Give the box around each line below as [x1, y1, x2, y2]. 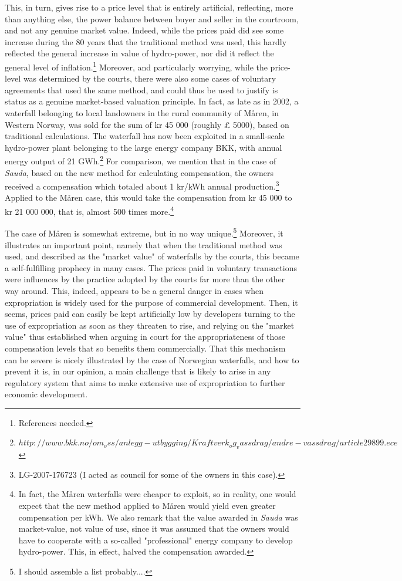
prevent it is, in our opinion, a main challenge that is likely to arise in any [5, 365, 271, 377]
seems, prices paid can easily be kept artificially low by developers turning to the [5, 308, 295, 320]
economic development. [5, 388, 88, 400]
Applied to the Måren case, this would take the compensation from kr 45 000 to [5, 191, 292, 204]
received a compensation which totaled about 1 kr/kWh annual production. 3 [5, 178, 279, 192]
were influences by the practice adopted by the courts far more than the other [5, 273, 285, 285]
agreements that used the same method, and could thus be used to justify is [5, 83, 278, 96]
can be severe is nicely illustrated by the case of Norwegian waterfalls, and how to [5, 353, 299, 366]
